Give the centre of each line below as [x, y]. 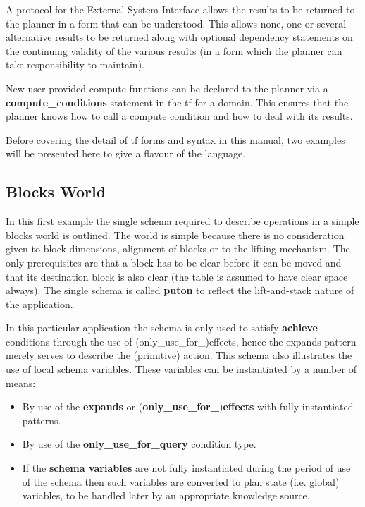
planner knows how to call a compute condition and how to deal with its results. [179, 116]
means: [21, 383]
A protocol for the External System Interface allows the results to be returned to [180, 9]
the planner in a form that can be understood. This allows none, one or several [176, 23]
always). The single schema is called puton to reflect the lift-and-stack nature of [180, 290]
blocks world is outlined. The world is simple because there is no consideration [175, 234]
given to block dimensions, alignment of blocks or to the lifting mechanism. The [178, 249]
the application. [39, 304]
